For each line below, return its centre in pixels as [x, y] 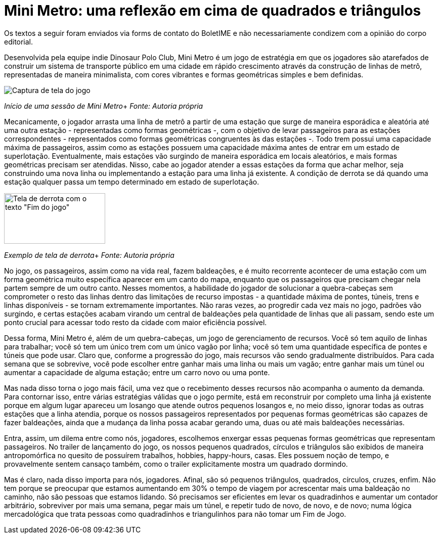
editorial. [19, 41]
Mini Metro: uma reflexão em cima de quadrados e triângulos [213, 11]
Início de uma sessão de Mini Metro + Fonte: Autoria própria [104, 106]
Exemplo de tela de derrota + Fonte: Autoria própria [89, 255]
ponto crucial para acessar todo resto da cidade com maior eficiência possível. [136, 322]
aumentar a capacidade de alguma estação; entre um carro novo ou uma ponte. [137, 372]
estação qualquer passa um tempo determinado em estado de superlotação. [132, 182]
